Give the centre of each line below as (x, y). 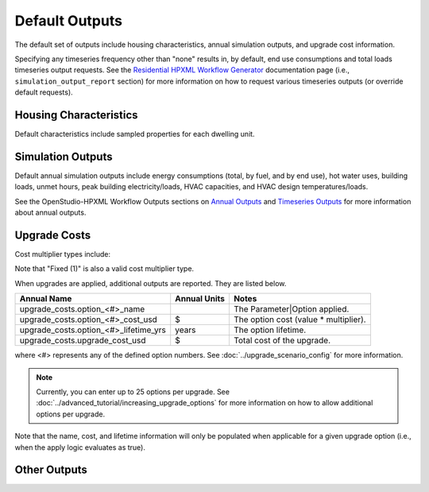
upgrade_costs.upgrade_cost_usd (83, 340)
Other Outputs (51, 470)
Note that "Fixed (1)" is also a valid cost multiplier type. (104, 269)
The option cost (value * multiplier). (300, 320)
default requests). (44, 92)
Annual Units (200, 299)
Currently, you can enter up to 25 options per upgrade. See (133, 391)
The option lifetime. (270, 330)
